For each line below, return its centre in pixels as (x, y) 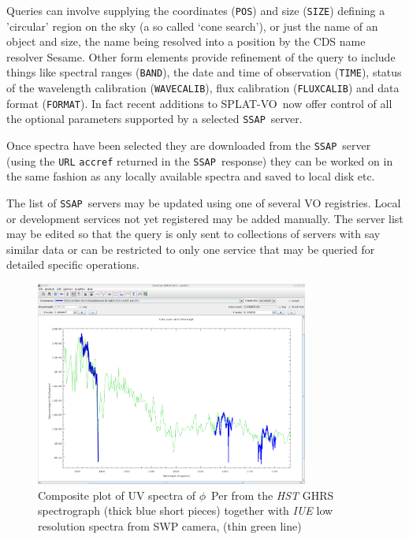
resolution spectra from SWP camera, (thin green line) (170, 526)
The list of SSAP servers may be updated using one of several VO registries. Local (204, 202)
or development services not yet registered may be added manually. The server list (205, 218)
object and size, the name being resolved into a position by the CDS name (186, 41)
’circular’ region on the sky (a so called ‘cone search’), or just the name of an (192, 26)
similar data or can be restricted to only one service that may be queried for (191, 249)
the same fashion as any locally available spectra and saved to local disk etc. (191, 176)
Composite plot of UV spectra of (117, 495)
